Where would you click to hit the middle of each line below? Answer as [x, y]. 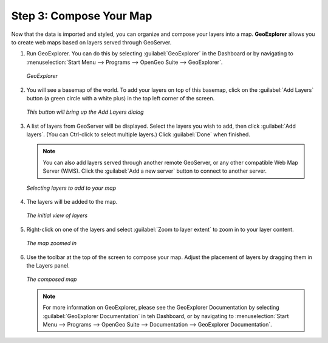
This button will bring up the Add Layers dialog [85, 112]
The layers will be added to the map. [72, 202]
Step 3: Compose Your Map [82, 16]
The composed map [52, 279]
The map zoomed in [52, 243]
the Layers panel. [48, 265]
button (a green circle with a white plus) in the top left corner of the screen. [121, 98]
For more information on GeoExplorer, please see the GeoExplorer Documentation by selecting [161, 308]
